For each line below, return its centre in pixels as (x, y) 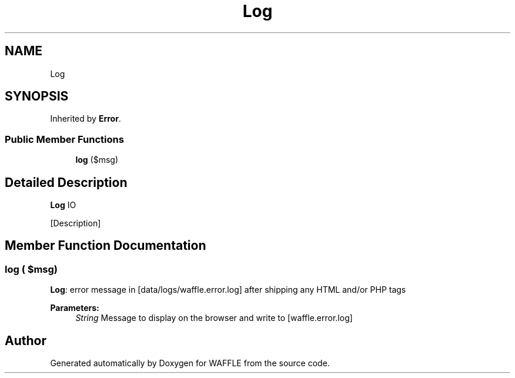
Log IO (63, 205)
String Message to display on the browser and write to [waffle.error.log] (214, 318)
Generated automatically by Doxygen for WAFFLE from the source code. (190, 363)
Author (26, 340)
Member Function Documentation (106, 246)
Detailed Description (66, 182)
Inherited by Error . (86, 119)
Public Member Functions (64, 139)
